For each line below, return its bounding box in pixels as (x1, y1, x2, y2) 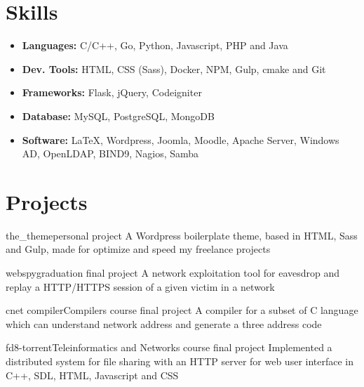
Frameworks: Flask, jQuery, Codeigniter (22, 85, 202, 100)
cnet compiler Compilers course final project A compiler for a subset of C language (6, 303, 358, 317)
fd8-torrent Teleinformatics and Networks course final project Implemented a (6, 340, 332, 355)
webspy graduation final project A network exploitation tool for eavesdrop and (6, 265, 340, 280)
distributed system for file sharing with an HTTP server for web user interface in (6, 353, 354, 368)
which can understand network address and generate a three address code (6, 316, 322, 331)
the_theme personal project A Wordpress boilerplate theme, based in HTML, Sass (6, 228, 358, 242)
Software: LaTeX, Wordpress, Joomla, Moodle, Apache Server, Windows (22, 132, 339, 147)
